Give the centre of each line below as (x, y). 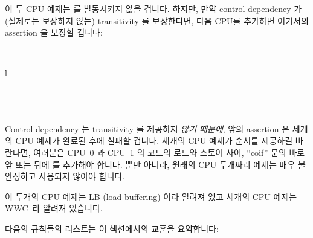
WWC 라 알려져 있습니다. (54, 208)
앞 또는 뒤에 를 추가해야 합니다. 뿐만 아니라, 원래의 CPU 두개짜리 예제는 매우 (150, 164)
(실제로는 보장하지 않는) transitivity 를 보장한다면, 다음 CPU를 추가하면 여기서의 (157, 20)
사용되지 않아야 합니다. (82, 176)
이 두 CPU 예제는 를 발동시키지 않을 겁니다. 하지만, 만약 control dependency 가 (153, 8)
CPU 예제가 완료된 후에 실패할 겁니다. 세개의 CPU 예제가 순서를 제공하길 (154, 140)
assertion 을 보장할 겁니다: (54, 32)
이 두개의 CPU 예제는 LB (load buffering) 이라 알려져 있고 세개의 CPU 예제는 (151, 196)
